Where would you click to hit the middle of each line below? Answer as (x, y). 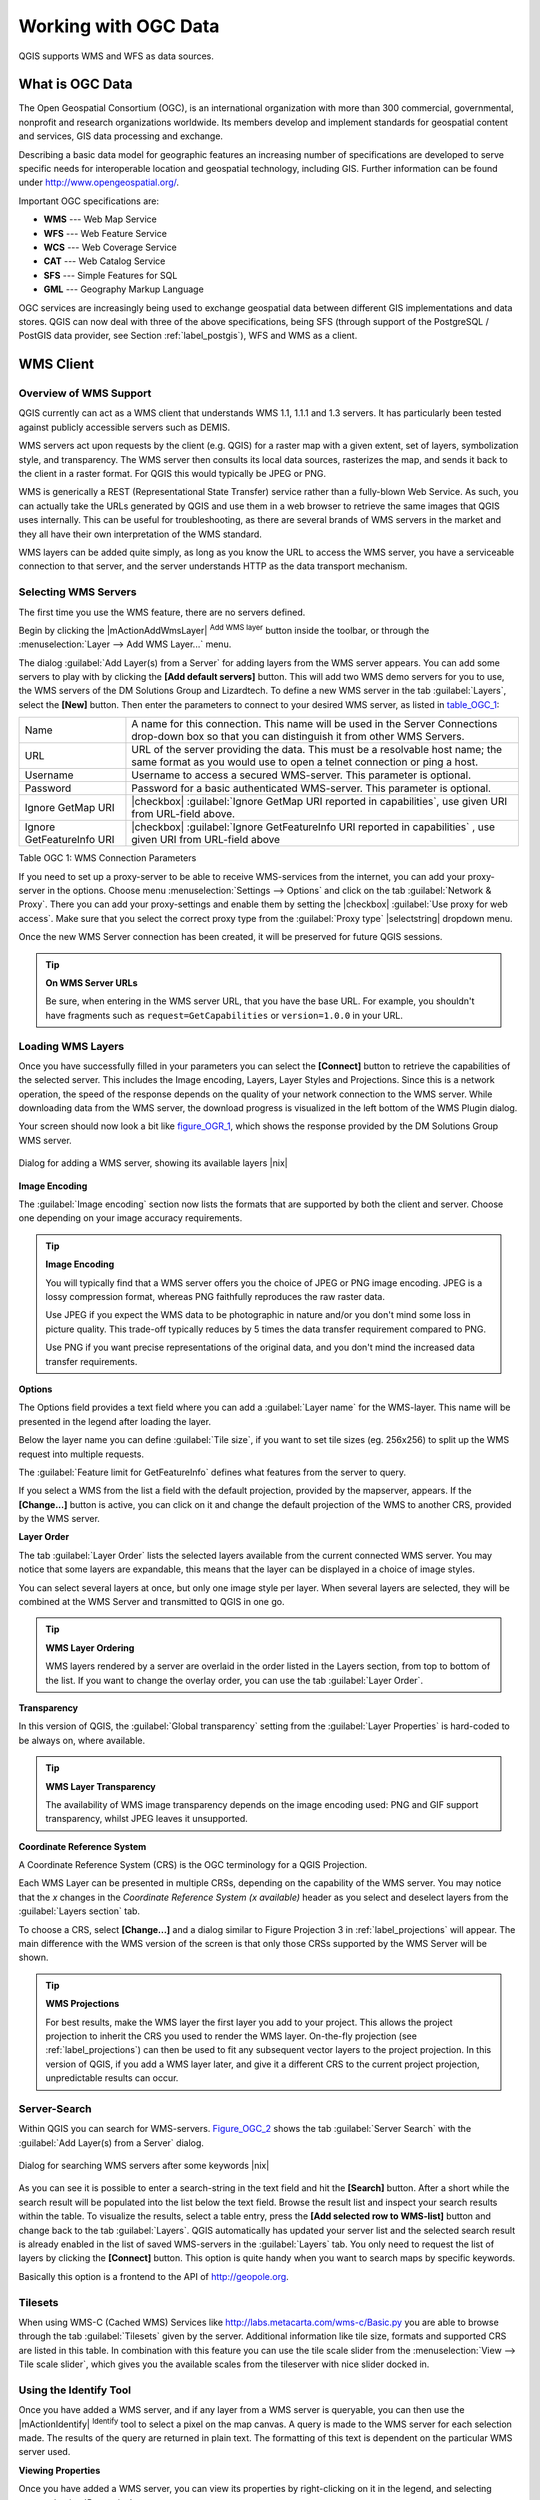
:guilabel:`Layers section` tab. (79, 1911)
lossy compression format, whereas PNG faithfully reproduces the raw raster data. (215, 1296)
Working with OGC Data (119, 26)
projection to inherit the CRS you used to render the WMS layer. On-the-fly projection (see (231, 2036)
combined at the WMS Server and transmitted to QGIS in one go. (151, 1602)
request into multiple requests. (81, 1454)
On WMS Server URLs (91, 982)
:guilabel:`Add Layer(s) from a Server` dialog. (111, 2142)
